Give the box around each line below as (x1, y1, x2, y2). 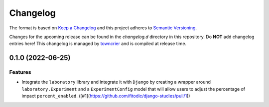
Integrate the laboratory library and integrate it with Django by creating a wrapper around (21, 79, 211, 85)
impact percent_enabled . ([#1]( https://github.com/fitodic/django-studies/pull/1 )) (21, 93, 190, 99)
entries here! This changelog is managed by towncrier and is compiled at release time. (9, 41, 187, 47)
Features (9, 69, 31, 76)
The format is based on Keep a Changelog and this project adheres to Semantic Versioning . (9, 25, 197, 31)
